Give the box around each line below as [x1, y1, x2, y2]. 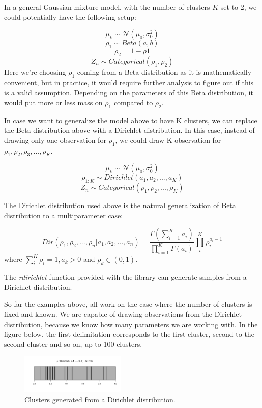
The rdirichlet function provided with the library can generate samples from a [4, 272, 247, 282]
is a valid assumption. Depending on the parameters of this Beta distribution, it [4, 87, 253, 98]
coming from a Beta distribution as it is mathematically [77, 66, 252, 77]
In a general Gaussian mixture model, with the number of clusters [4, 2, 210, 12]
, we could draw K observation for [115, 134, 221, 145]
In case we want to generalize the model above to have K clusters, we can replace [4, 114, 257, 125]
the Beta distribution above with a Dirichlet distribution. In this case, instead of [4, 125, 255, 135]
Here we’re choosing [4, 66, 66, 77]
